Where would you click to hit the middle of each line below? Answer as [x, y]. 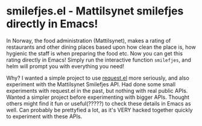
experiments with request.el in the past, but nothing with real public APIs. [97, 90]
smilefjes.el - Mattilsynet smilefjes [95, 11]
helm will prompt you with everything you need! [65, 66]
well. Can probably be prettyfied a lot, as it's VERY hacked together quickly [99, 110]
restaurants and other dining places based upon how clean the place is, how [101, 47]
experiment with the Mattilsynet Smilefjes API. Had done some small [91, 84]
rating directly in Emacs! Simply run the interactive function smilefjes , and [99, 60]
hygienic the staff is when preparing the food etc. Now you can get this [94, 53]
